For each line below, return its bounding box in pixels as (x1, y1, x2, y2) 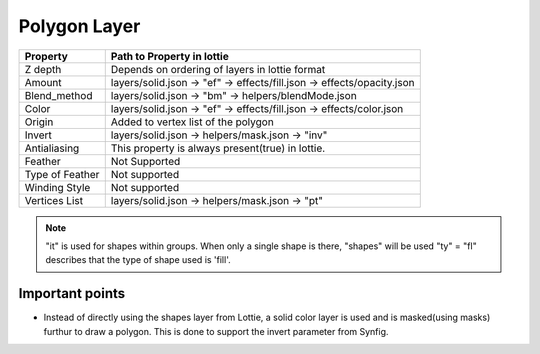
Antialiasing (24, 141, 80, 155)
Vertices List (24, 193, 84, 207)
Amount (24, 75, 62, 89)
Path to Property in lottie (110, 49, 229, 63)
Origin (24, 115, 54, 129)
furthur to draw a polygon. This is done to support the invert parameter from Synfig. (43, 325, 389, 337)
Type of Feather (24, 167, 100, 181)
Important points (18, 285, 126, 302)
